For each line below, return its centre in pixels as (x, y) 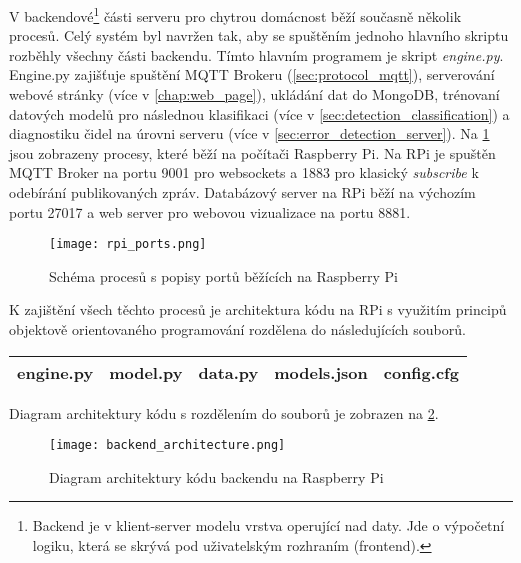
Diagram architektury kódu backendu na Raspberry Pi (216, 476)
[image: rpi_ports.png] (128, 244)
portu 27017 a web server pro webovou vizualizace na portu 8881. (210, 211)
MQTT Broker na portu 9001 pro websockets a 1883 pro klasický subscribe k (244, 172)
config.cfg (421, 372)
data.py (228, 372)
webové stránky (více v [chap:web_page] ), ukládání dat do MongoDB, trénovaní (254, 94)
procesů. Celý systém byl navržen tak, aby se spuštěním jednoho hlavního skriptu (259, 35)
